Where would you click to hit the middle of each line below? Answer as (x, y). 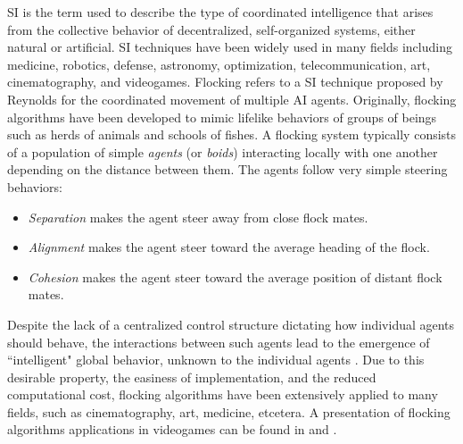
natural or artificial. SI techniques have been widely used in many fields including (230, 47)
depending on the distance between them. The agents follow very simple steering (227, 169)
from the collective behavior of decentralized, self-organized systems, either (211, 29)
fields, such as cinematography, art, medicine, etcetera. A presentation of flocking (229, 411)
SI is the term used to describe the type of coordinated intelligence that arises (220, 12)
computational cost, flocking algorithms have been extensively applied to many (223, 394)
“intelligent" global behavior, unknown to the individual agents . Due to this (216, 360)
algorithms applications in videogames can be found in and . (172, 429)
